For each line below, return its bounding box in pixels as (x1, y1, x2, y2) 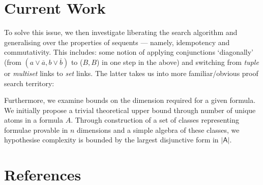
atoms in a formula (4, 115, 64, 125)
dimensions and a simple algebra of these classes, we (77, 124, 240, 135)
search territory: (4, 78, 54, 88)
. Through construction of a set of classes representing (71, 115, 239, 125)
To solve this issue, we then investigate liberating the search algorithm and (4, 27, 238, 38)
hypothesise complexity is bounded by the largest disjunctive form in (4, 134, 219, 145)
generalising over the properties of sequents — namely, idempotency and (4, 36, 230, 47)
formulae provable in (4, 124, 68, 135)
